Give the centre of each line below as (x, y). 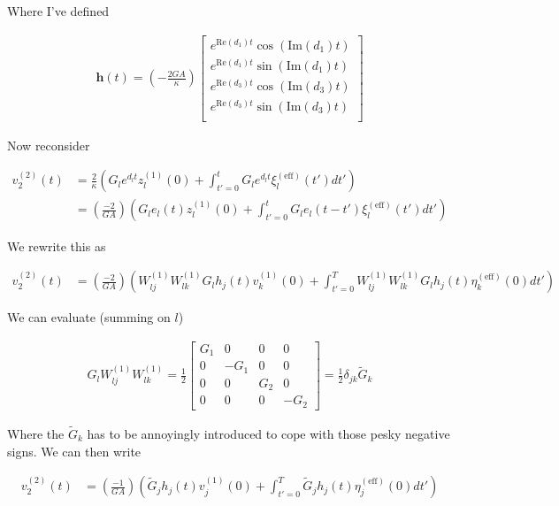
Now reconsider (49, 145)
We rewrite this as (57, 245)
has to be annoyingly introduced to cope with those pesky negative (268, 433)
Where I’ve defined (58, 11)
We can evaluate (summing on (89, 317)
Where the (36, 433)
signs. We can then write (74, 451)
